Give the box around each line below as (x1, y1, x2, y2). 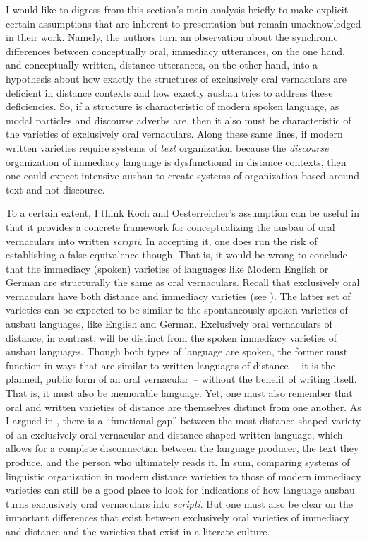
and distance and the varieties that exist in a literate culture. (6, 523, 270, 538)
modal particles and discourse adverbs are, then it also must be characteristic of (6, 112, 351, 127)
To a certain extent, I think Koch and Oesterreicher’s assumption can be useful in (6, 206, 360, 220)
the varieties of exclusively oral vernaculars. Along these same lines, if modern (6, 126, 343, 141)
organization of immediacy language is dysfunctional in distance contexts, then (6, 154, 347, 169)
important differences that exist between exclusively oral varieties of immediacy (6, 510, 349, 525)
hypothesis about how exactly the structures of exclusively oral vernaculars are (6, 71, 347, 85)
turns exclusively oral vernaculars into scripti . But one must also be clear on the (6, 496, 353, 511)
